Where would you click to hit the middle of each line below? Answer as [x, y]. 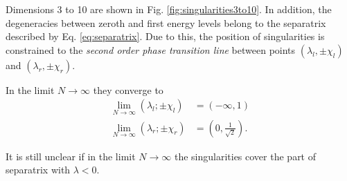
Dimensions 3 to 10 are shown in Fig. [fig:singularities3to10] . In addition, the [169, 9]
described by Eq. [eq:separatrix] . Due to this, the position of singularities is [165, 36]
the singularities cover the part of [245, 156]
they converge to [128, 89]
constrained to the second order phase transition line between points [151, 49]
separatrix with [38, 170]
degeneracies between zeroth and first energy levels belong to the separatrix [166, 22]
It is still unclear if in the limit [71, 156]
